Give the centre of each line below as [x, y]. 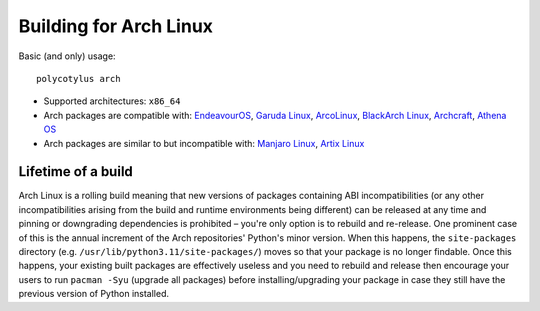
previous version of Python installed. [94, 294]
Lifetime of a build [76, 171]
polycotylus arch [78, 78]
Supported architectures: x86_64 [112, 101]
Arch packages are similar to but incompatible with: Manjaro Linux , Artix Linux [204, 143]
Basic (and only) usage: [67, 56]
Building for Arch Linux [116, 26]
